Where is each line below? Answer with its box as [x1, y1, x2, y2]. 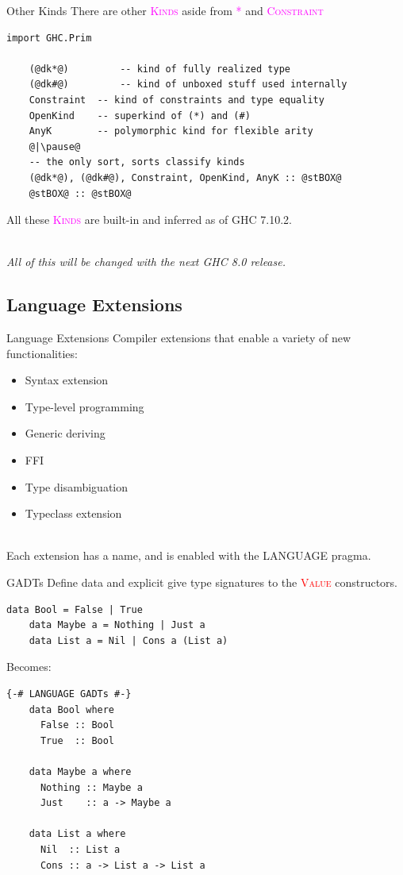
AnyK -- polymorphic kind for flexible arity [29, 125, 313, 137]
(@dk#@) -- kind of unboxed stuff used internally [29, 79, 347, 91]
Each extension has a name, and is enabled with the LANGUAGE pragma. [6, 547, 371, 564]
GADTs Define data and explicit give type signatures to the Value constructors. [6, 574, 398, 591]
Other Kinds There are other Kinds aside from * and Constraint [6, 2, 324, 18]
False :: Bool [40, 719, 115, 731]
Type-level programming [25, 398, 144, 414]
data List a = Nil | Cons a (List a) [29, 634, 228, 646]
